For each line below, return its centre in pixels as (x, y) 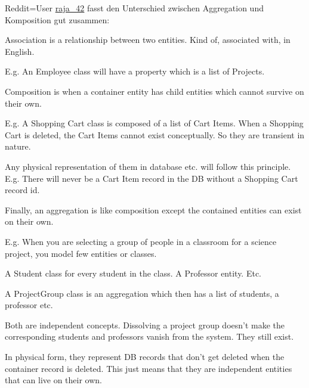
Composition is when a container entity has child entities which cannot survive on (154, 91)
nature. (18, 146)
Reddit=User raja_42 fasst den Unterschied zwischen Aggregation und (134, 8)
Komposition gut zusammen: (57, 19)
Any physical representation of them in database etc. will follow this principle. (148, 166)
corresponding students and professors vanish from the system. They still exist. (149, 336)
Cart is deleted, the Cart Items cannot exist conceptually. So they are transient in (155, 134)
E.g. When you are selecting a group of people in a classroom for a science (141, 241)
